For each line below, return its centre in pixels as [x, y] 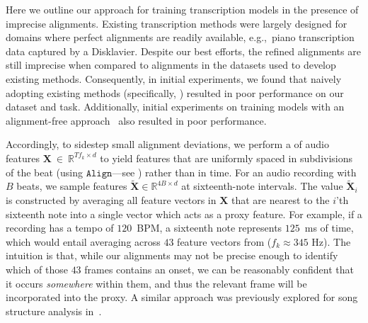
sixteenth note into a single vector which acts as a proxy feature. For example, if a [184, 214]
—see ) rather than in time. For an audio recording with [234, 172]
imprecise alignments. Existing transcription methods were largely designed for [177, 23]
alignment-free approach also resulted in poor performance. [136, 120]
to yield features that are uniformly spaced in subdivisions [226, 158]
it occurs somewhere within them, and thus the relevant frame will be [156, 283]
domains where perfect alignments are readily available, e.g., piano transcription [180, 37]
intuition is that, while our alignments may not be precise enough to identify [172, 255]
